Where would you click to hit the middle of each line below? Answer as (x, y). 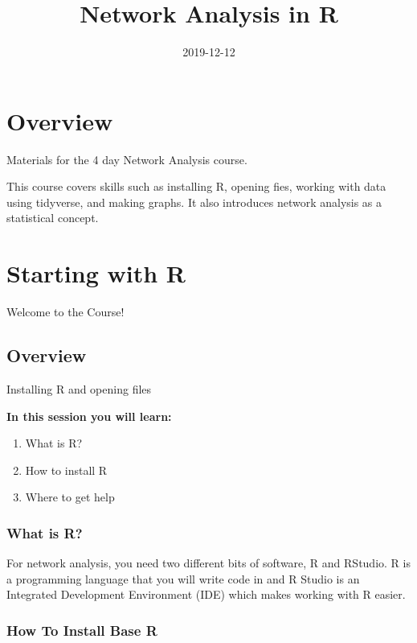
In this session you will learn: (89, 416)
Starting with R (96, 273)
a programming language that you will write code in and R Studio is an (183, 578)
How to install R (66, 470)
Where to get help (70, 497)
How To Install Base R (82, 630)
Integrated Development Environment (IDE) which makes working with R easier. (206, 594)
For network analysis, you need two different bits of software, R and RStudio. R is (208, 563)
